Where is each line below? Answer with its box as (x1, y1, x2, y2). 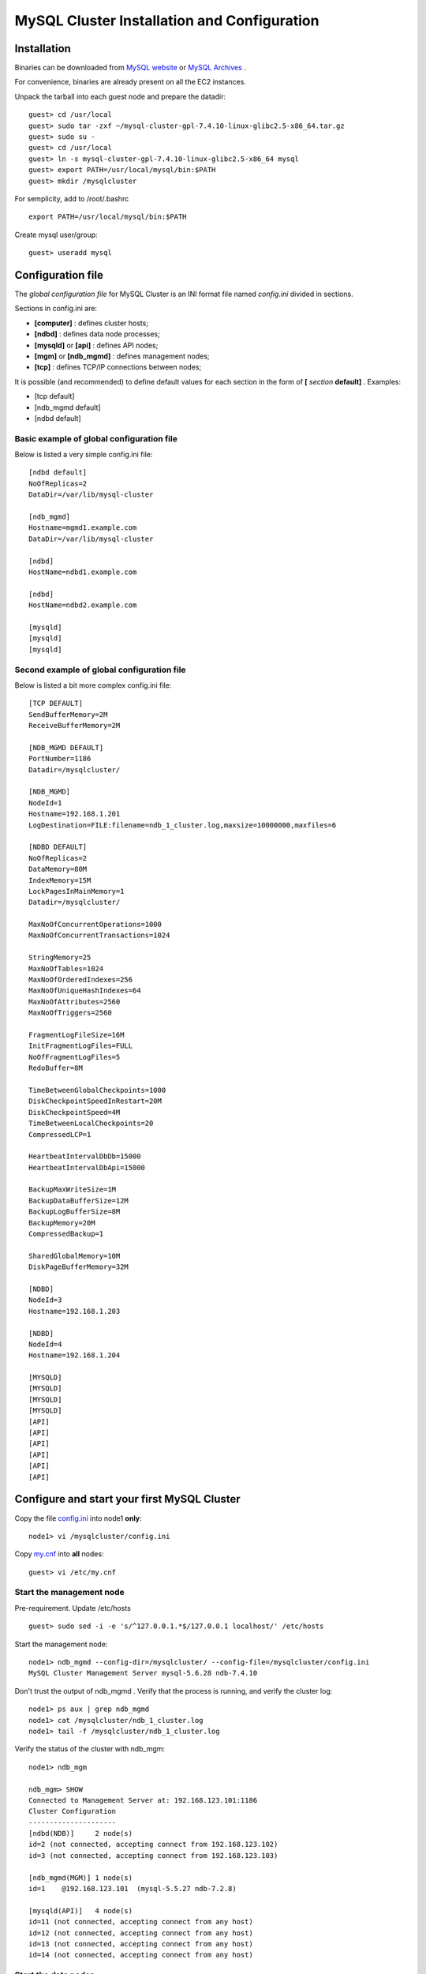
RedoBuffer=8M (28, 1064, 83, 1073)
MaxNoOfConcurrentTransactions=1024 (28, 931, 170, 940)
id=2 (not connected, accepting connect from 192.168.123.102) (28, 1840, 278, 1849)
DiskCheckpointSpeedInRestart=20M (28, 1097, 162, 1105)
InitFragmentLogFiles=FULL (28, 1041, 133, 1050)
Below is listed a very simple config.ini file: (14, 450, 153, 460)
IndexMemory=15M (28, 876, 92, 884)
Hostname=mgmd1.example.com (28, 524, 137, 532)
